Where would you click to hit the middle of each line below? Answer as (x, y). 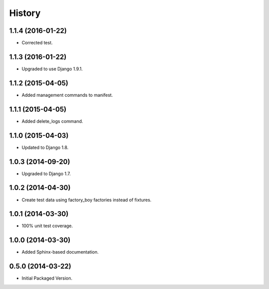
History (25, 13)
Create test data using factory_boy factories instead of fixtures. (87, 200)
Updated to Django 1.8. (45, 147)
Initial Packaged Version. (47, 278)
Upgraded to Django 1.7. (46, 173)
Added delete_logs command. (52, 121)
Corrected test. (37, 43)
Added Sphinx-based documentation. (60, 252)
